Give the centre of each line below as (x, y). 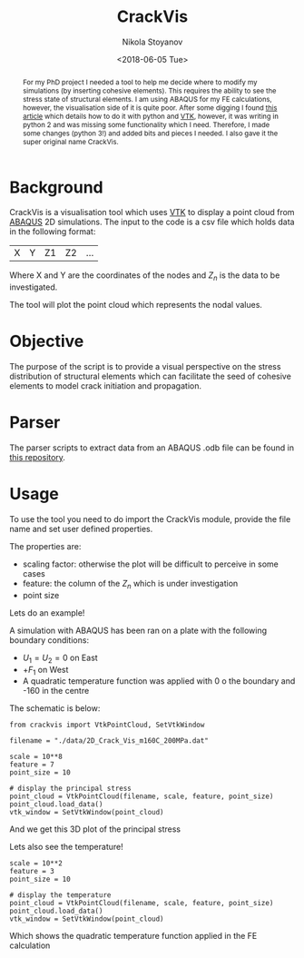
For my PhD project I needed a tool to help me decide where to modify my (140, 82)
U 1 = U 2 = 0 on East (60, 658)
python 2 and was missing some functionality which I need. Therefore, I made (146, 124)
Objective (47, 341)
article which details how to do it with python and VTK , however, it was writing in (150, 116)
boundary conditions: (49, 640)
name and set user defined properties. (81, 529)
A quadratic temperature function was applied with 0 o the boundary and (159, 681)
